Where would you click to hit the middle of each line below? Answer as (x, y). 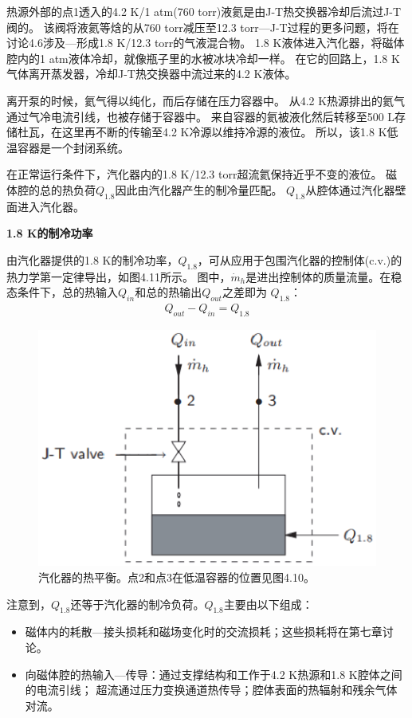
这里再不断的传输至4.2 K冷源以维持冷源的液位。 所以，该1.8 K (224, 132)
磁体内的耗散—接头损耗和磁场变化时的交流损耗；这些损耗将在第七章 (204, 632)
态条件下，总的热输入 (62, 292)
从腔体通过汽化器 (350, 189)
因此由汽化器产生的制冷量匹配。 (199, 189)
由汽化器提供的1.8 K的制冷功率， (92, 259)
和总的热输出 (169, 292)
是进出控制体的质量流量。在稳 (324, 276)
